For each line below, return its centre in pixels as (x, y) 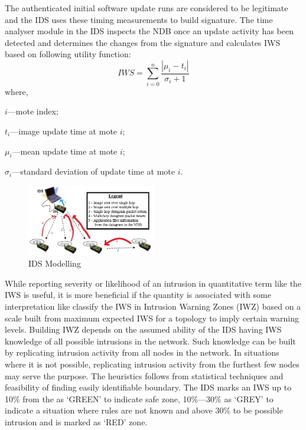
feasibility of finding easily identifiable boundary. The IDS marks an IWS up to (148, 387)
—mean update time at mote (65, 151)
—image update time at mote (64, 131)
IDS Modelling (55, 263)
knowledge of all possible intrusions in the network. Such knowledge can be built (150, 341)
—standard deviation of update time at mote (94, 171)
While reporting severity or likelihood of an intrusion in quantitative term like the (153, 283)
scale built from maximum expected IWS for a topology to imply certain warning (152, 318)
